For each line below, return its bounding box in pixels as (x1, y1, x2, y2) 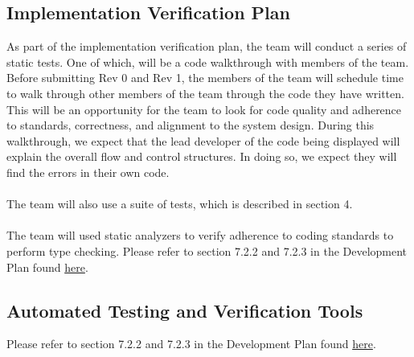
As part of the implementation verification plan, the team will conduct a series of (6, 38, 407, 55)
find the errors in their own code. (6, 163, 170, 180)
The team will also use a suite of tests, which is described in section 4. (6, 195, 353, 212)
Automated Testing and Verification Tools (6, 297, 363, 322)
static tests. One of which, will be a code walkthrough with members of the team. (6, 53, 409, 70)
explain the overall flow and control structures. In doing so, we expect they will (6, 148, 397, 165)
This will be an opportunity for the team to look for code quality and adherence (6, 101, 402, 117)
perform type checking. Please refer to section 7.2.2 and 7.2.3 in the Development (6, 242, 408, 259)
